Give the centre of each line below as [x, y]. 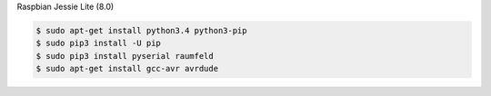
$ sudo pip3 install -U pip [98, 43]
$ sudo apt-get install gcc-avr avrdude [127, 69]
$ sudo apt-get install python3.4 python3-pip [141, 30]
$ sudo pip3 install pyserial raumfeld [125, 56]
